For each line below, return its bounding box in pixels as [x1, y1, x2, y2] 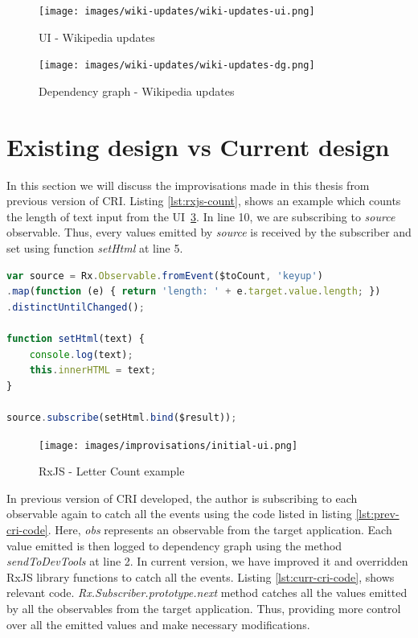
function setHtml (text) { [6, 332, 145, 344]
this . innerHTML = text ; [29, 364, 157, 377]
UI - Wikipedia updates [39, 28, 155, 45]
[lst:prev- [355, 505, 400, 522]
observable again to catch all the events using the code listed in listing [6, 505, 352, 522]
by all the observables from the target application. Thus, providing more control [6, 599, 401, 616]
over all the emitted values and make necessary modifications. [6, 615, 310, 632]
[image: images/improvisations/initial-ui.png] [39, 439, 298, 451]
